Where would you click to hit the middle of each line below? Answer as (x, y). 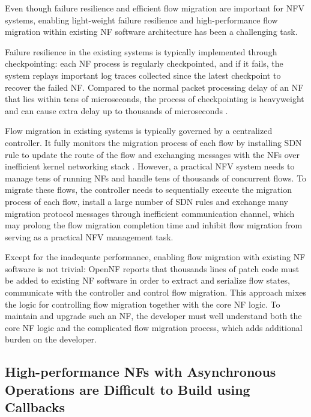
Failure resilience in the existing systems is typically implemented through (141, 51)
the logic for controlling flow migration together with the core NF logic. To (143, 304)
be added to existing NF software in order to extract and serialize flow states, (147, 280)
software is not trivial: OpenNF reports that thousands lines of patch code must (152, 268)
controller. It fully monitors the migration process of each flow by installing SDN (153, 142)
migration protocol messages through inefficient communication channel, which (150, 213)
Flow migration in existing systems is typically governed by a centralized (139, 131)
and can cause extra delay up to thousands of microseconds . (116, 110)
